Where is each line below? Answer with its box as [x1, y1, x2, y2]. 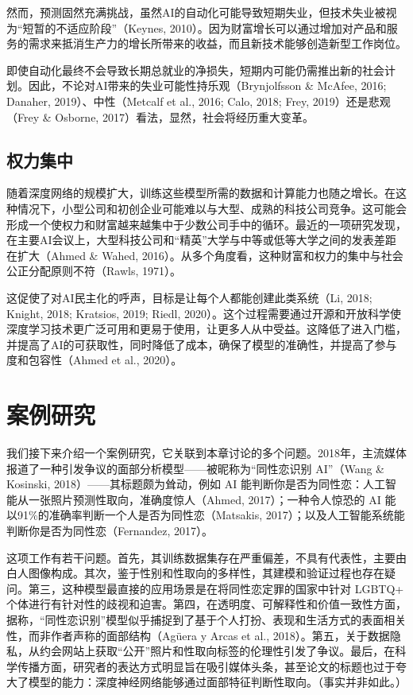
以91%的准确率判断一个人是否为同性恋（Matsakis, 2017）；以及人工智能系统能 [6, 507, 405, 523]
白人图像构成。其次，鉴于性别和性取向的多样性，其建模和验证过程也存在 [6, 565, 384, 581]
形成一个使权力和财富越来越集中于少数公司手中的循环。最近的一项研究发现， [6, 215, 407, 232]
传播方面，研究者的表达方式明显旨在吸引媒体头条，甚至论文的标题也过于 [17, 658, 396, 674]
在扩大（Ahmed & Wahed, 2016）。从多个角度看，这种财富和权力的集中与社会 [6, 247, 403, 263]
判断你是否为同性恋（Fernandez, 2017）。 [6, 522, 214, 538]
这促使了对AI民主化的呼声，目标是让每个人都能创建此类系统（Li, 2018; [6, 289, 372, 305]
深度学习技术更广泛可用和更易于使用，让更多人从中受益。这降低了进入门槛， [6, 320, 407, 337]
